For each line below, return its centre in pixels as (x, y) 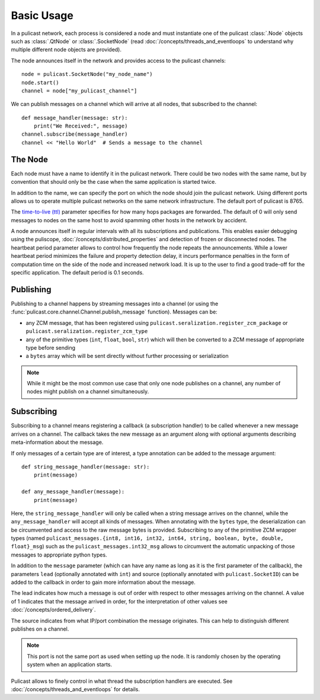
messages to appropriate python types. (59, 555)
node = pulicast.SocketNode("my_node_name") (87, 74)
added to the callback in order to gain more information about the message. (103, 582)
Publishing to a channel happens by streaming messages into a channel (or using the (115, 303)
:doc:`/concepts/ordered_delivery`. (53, 610)
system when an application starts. (70, 664)
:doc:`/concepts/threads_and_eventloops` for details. (76, 689)
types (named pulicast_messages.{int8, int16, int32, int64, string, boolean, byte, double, (147, 538)
